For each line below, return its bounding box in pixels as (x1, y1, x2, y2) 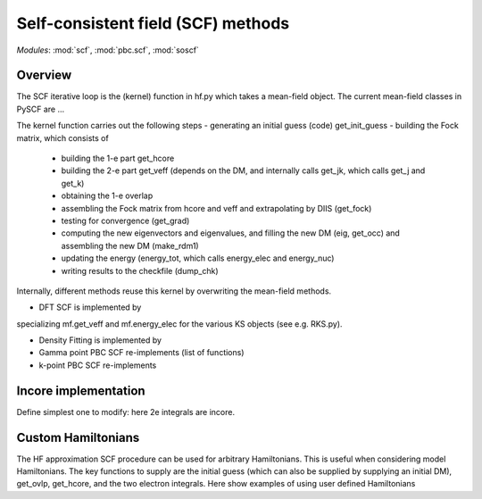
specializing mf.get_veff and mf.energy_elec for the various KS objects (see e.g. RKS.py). (16, 318, 343, 329)
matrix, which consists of (16, 132, 109, 143)
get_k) (61, 178, 85, 188)
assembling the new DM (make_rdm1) (61, 240, 200, 251)
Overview (16, 68, 72, 83)
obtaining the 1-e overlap (61, 190, 154, 201)
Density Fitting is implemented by (38, 335, 162, 345)
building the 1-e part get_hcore (61, 153, 175, 164)
